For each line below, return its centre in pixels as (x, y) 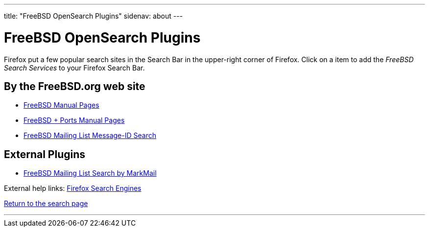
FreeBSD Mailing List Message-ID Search (90, 136)
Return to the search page (46, 204)
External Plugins (45, 154)
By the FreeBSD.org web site (75, 86)
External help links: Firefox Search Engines (73, 188)
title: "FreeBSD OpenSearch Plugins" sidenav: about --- (94, 16)
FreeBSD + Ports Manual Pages (74, 120)
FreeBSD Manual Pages (61, 105)
